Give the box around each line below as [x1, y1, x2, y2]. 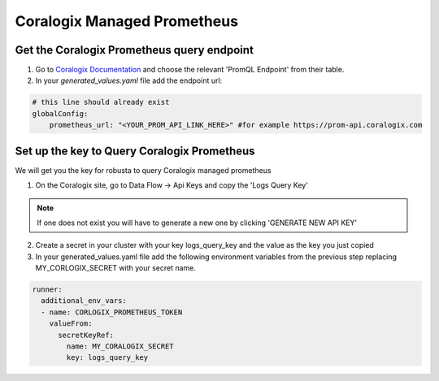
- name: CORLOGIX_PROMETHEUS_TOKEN [41, 307, 183, 317]
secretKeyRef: [58, 330, 114, 340]
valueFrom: [49, 319, 93, 328]
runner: [32, 285, 63, 294]
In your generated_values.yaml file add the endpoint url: [35, 76, 223, 85]
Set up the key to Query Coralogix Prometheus [15, 144, 255, 158]
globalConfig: [32, 109, 89, 118]
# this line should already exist [32, 97, 170, 107]
